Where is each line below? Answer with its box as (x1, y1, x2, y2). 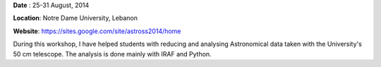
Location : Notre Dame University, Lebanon (13, 14, 138, 23)
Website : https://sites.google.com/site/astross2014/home (13, 27, 181, 35)
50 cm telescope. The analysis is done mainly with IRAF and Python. (13, 49, 212, 58)
